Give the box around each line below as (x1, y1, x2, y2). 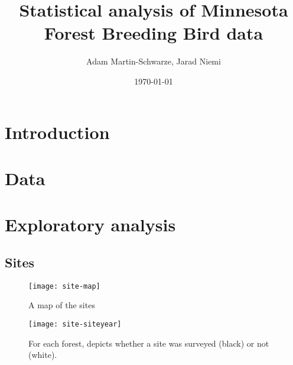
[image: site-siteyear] (28, 319, 122, 328)
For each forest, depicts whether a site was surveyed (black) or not (28, 337, 269, 349)
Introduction (5, 119, 110, 144)
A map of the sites (28, 299, 95, 311)
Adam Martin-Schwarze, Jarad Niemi (86, 55, 221, 67)
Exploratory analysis (5, 212, 176, 237)
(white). (28, 348, 57, 361)
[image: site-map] (28, 282, 100, 290)
